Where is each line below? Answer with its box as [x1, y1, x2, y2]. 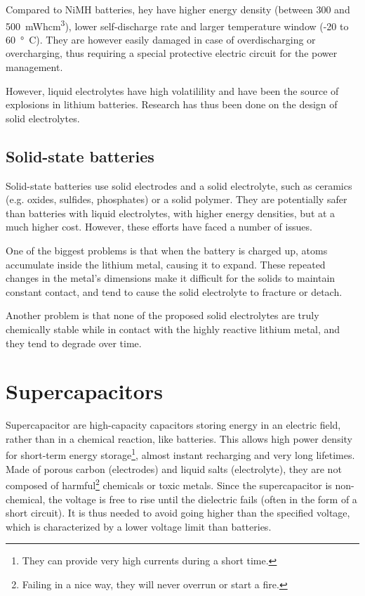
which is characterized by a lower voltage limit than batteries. [6, 519, 272, 533]
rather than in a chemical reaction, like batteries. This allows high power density [6, 431, 352, 446]
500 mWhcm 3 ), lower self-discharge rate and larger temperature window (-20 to [6, 16, 349, 33]
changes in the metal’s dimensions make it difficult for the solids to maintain [6, 271, 336, 285]
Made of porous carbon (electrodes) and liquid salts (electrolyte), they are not [6, 461, 342, 476]
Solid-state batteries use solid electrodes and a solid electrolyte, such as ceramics [6, 178, 352, 193]
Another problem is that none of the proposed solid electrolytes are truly [6, 308, 319, 323]
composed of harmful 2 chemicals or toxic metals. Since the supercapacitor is [6, 476, 332, 492]
